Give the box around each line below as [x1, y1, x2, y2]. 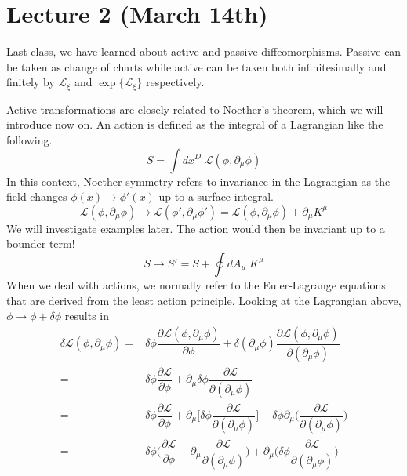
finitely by [6, 74, 55, 90]
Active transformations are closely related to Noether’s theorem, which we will [6, 100, 383, 117]
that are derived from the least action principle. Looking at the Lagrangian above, [6, 292, 402, 308]
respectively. [145, 74, 205, 90]
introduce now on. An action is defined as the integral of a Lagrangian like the [6, 116, 383, 133]
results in [64, 307, 110, 324]
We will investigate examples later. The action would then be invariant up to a [6, 220, 385, 236]
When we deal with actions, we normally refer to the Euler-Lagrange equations [6, 276, 386, 293]
